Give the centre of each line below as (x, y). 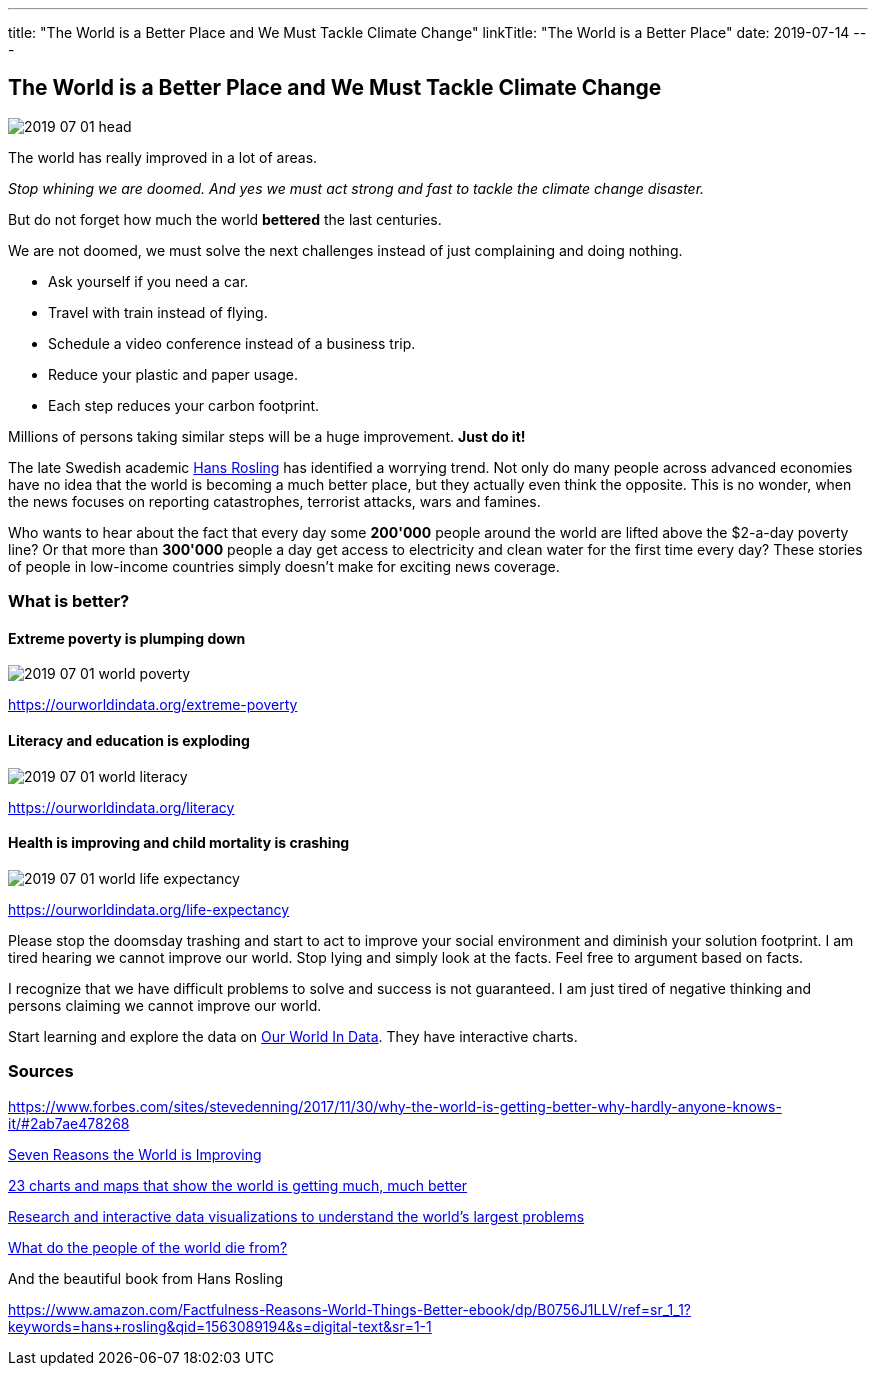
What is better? (69, 601)
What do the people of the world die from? (148, 1247)
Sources (41, 1071)
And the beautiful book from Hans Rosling (146, 1278)
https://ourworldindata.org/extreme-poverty (153, 705)
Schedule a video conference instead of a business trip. (232, 343)
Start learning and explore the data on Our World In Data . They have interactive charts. (293, 1036)
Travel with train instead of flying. (158, 312)
